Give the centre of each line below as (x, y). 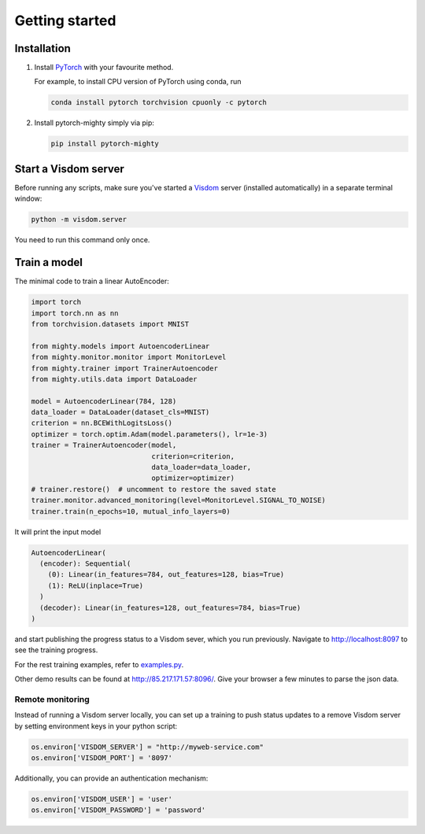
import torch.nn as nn (75, 313)
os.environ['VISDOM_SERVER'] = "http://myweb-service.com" (147, 747)
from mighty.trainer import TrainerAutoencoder (124, 368)
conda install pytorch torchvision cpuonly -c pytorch (159, 103)
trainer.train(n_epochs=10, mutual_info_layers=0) (131, 511)
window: (28, 199)
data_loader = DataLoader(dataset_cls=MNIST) (120, 412)
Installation (42, 48)
